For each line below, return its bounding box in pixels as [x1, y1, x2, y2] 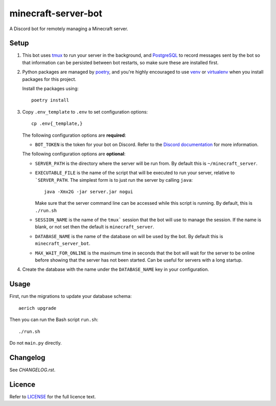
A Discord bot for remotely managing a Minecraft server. [9, 26, 128, 32]
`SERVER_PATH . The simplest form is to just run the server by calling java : [35, 177, 193, 183]
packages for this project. [22, 76, 77, 82]
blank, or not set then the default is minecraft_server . [35, 224, 154, 230]
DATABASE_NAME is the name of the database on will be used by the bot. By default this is [35, 233, 223, 239]
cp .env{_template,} [31, 121, 83, 126]
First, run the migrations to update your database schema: [9, 293, 132, 300]
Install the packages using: [22, 86, 79, 92]
